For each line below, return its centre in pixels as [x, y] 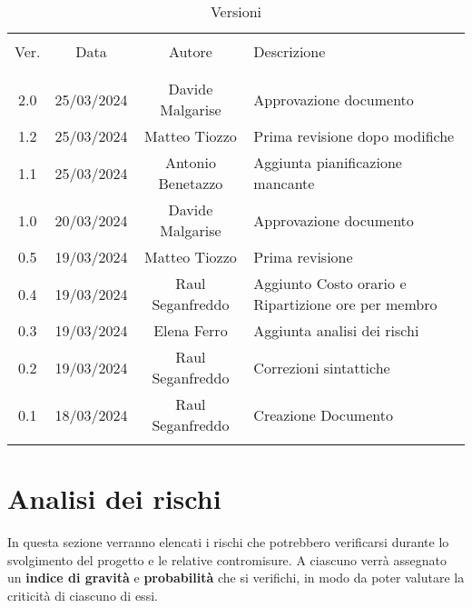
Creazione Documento [323, 414]
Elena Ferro [191, 330]
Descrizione [290, 51]
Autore [190, 51]
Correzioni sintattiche [322, 367]
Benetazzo [191, 183]
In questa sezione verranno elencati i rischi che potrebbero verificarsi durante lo [228, 542]
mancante [284, 183]
